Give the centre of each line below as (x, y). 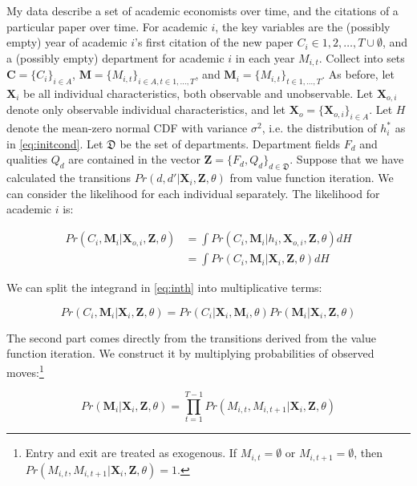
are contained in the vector (134, 159)
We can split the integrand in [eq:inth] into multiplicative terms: (164, 288)
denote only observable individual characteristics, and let (146, 109)
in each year (265, 57)
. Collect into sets (362, 57)
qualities (27, 159)
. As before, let (358, 74)
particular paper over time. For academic (107, 26)
